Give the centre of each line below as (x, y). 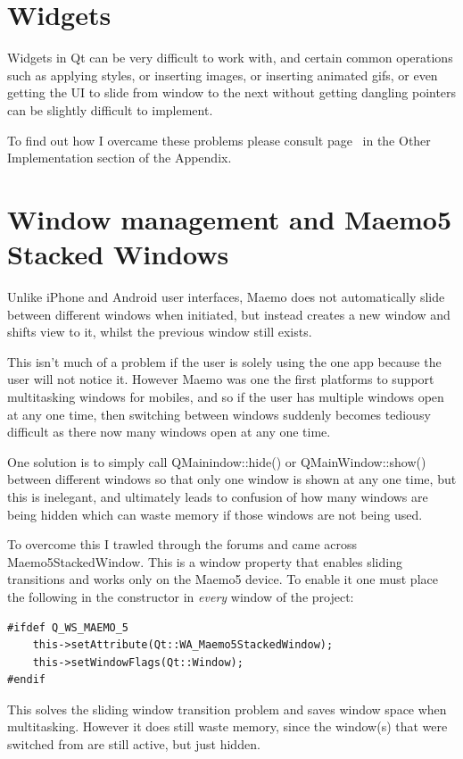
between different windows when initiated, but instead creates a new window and (229, 314)
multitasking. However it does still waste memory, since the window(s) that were (227, 726)
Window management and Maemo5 (230, 218)
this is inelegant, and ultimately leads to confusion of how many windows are (218, 496)
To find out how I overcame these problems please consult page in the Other (219, 140)
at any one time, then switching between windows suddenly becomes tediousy (219, 414)
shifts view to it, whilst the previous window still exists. (160, 332)
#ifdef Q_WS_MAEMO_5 (68, 627)
